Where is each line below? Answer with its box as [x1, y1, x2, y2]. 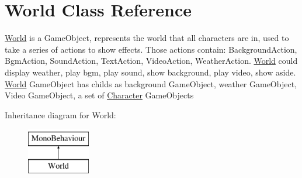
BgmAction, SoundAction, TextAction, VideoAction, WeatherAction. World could [5, 54, 298, 67]
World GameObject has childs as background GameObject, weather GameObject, [5, 77, 297, 90]
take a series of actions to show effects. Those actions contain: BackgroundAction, [5, 43, 297, 55]
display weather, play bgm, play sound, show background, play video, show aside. [5, 66, 296, 78]
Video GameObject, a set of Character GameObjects [5, 89, 194, 101]
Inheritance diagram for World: [5, 108, 116, 121]
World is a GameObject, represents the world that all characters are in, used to [5, 32, 289, 44]
